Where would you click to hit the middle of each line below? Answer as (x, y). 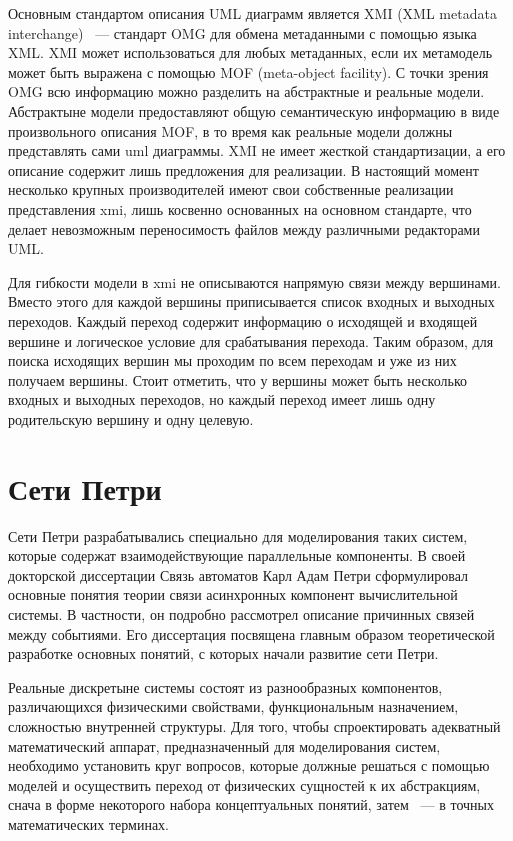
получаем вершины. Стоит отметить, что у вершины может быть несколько (237, 379)
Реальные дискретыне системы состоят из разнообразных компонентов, (225, 686)
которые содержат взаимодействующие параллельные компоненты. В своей (237, 555)
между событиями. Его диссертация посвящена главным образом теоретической (251, 633)
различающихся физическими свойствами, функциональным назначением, (233, 706)
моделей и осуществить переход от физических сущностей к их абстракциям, (244, 784)
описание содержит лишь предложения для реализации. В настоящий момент (243, 169)
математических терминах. (89, 823)
